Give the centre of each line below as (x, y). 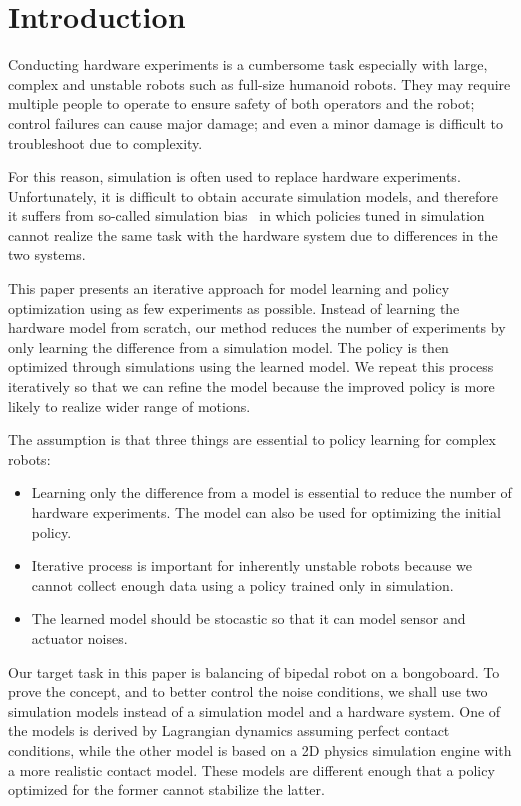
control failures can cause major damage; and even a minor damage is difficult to (256, 122)
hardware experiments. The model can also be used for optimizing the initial (266, 512)
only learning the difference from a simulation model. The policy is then (228, 346)
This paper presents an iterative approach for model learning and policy (229, 288)
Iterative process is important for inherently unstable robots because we (251, 565)
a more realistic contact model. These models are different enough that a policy (251, 769)
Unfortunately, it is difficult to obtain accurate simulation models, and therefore (253, 195)
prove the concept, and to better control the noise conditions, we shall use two (248, 691)
